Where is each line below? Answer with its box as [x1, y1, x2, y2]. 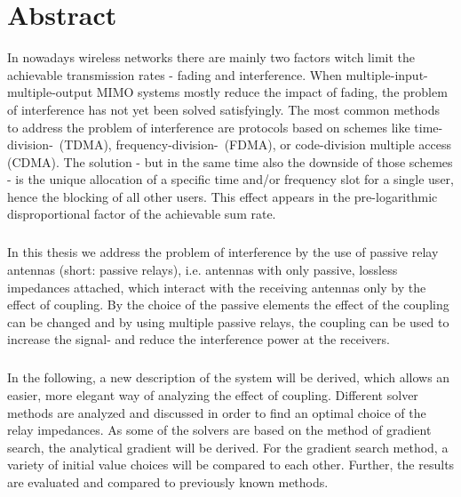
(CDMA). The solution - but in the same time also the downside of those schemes [7, 152, 453, 171]
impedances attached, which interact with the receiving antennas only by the [7, 277, 426, 296]
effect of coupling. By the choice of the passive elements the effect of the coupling [7, 295, 449, 314]
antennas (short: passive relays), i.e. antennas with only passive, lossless [7, 261, 398, 279]
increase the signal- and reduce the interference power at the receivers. [7, 330, 390, 349]
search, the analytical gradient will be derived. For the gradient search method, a [7, 437, 449, 456]
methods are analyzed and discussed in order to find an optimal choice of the [7, 403, 426, 421]
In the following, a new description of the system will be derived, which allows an [7, 368, 450, 387]
